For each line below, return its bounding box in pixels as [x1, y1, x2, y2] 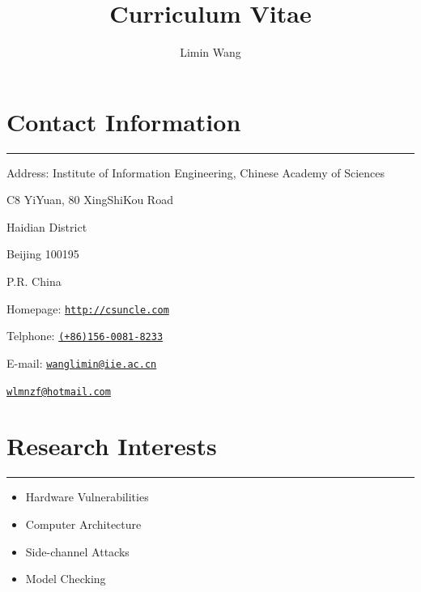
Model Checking [25, 570, 106, 587]
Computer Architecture [25, 515, 142, 532]
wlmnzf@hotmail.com [6, 385, 111, 398]
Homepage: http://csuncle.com [6, 300, 169, 317]
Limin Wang [180, 44, 241, 61]
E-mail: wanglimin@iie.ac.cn [6, 354, 157, 371]
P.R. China [6, 273, 62, 290]
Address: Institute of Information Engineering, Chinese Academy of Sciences [6, 164, 385, 181]
